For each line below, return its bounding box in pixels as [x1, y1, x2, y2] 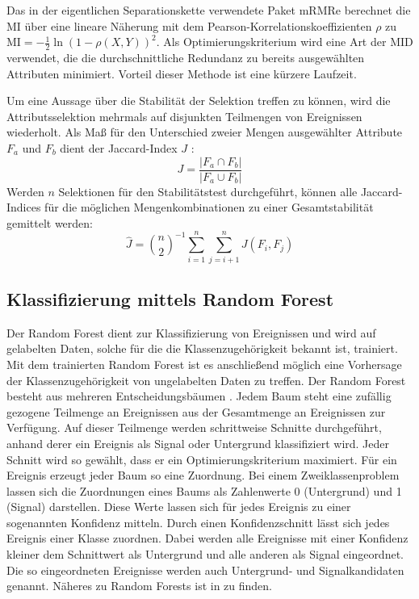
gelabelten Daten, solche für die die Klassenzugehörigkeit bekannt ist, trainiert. [6, 340, 398, 357]
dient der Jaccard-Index [60, 139, 178, 156]
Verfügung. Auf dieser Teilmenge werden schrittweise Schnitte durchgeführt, [6, 419, 382, 436]
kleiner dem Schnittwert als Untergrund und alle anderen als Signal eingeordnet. [6, 546, 404, 563]
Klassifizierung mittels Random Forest [6, 286, 334, 311]
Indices [6, 199, 41, 216]
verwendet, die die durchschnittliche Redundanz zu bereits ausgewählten [6, 49, 365, 66]
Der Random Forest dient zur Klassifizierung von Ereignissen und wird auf [6, 324, 376, 341]
